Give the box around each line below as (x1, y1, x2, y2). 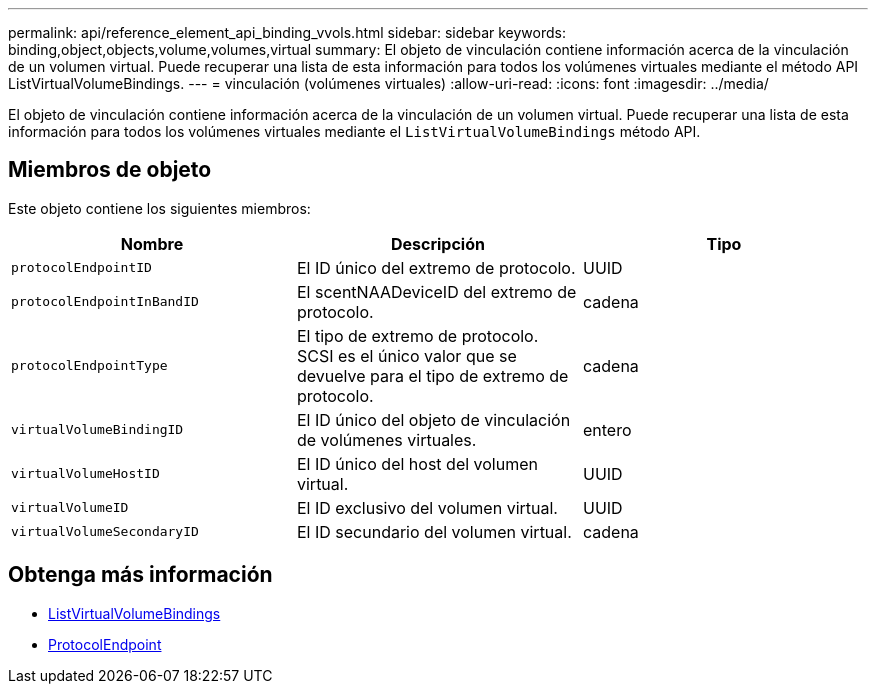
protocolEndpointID (11, 260, 152, 276)
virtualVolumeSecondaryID (11, 524, 199, 540)
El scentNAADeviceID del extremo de (296, 281, 577, 302)
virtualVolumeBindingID (11, 422, 184, 438)
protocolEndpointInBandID (11, 294, 199, 310)
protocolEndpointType (11, 358, 168, 374)
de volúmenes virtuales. (296, 429, 477, 450)
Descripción (390, 233, 485, 254)
